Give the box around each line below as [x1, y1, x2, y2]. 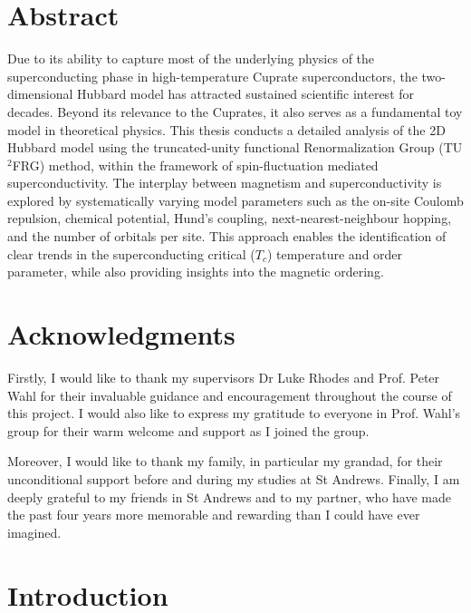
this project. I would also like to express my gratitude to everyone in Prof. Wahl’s [7, 404, 461, 423]
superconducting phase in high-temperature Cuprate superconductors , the [7, 66, 418, 85]
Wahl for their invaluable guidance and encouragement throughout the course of [7, 385, 452, 404]
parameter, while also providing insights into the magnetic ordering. [7, 262, 384, 281]
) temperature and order [266, 244, 403, 263]
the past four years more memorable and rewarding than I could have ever [7, 505, 420, 524]
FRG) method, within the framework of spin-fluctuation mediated [12, 155, 379, 174]
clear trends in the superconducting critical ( [7, 244, 255, 263]
